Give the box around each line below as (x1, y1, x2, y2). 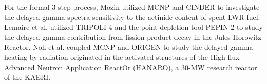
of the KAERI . (4, 72, 51, 82)
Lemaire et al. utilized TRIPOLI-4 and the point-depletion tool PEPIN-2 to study (4, 22, 263, 32)
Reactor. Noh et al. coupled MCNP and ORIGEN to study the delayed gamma (4, 41, 253, 52)
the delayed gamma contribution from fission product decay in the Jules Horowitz (4, 31, 261, 42)
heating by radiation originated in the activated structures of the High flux (4, 51, 240, 62)
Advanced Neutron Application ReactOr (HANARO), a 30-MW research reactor (4, 61, 257, 72)
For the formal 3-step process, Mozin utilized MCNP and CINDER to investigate (4, 2, 260, 12)
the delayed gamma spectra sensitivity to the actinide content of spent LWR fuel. (4, 11, 260, 22)
